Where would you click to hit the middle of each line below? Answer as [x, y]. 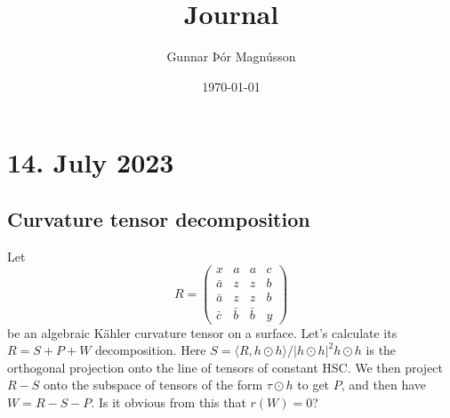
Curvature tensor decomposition [159, 218]
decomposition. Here [151, 350]
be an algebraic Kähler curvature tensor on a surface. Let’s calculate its [202, 332]
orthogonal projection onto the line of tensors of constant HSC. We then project [225, 367]
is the [381, 350]
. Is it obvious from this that [169, 402]
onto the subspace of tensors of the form [153, 385]
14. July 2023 [91, 162]
